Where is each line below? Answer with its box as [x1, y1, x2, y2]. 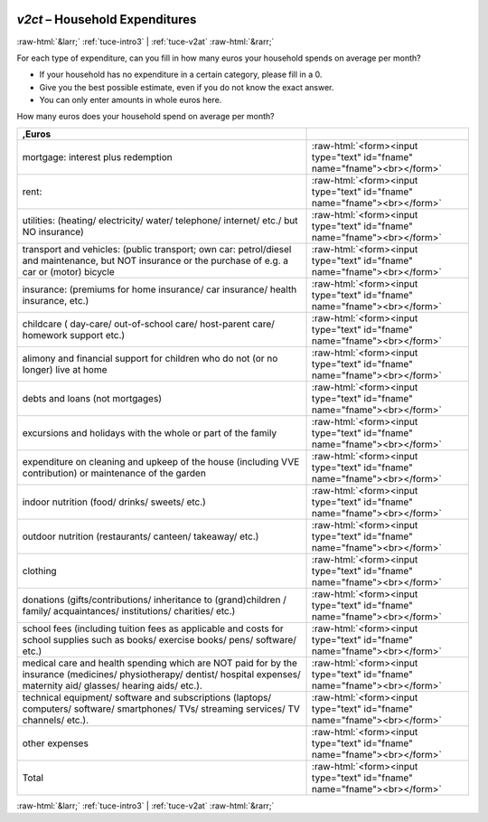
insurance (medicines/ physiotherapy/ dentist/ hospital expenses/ [22, 667, 302, 680]
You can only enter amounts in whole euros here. [39, 95, 222, 106]
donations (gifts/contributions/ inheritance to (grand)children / [22, 593, 286, 606]
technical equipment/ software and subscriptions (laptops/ [22, 691, 271, 704]
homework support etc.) [22, 328, 126, 341]
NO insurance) [22, 225, 85, 238]
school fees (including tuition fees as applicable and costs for [22, 622, 284, 635]
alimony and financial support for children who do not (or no [22, 352, 278, 364]
